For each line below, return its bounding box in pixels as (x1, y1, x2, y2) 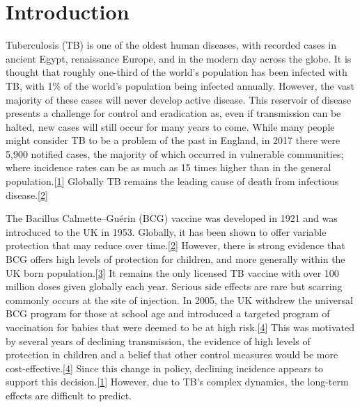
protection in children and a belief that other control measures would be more (6, 347, 338, 362)
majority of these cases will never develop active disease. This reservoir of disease (6, 92, 352, 106)
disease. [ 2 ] (6, 187, 48, 202)
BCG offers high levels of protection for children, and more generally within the (6, 252, 345, 266)
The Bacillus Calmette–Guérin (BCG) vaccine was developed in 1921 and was (6, 211, 338, 225)
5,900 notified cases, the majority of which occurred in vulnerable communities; (6, 146, 344, 161)
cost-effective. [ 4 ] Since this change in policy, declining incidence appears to (6, 360, 324, 375)
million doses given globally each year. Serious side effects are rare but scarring (6, 279, 343, 294)
